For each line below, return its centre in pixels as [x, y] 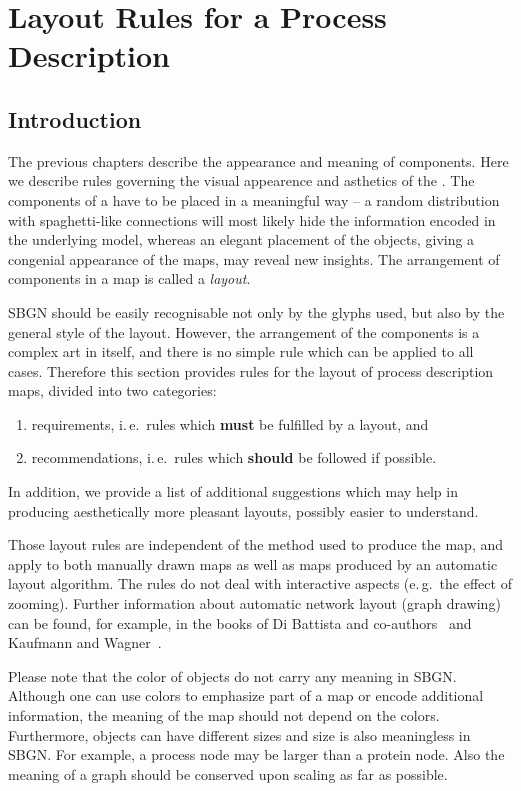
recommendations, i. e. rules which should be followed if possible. [234, 457]
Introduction [75, 118]
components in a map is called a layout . [129, 278]
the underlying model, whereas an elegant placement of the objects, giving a [241, 239]
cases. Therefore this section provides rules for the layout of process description [251, 370]
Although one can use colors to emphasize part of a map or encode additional [246, 695]
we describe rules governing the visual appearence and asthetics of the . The [241, 180]
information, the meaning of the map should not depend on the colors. [224, 715]
